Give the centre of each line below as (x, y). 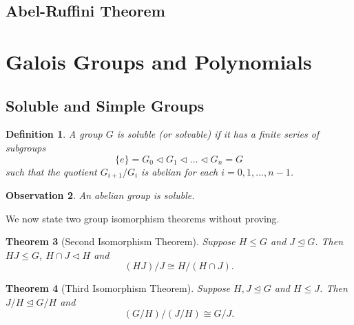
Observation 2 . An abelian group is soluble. (100, 195)
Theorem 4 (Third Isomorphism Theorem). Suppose (118, 288)
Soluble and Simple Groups (105, 105)
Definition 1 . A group (54, 134)
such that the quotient (51, 171)
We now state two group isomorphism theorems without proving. (143, 218)
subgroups (26, 147)
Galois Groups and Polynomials (159, 61)
